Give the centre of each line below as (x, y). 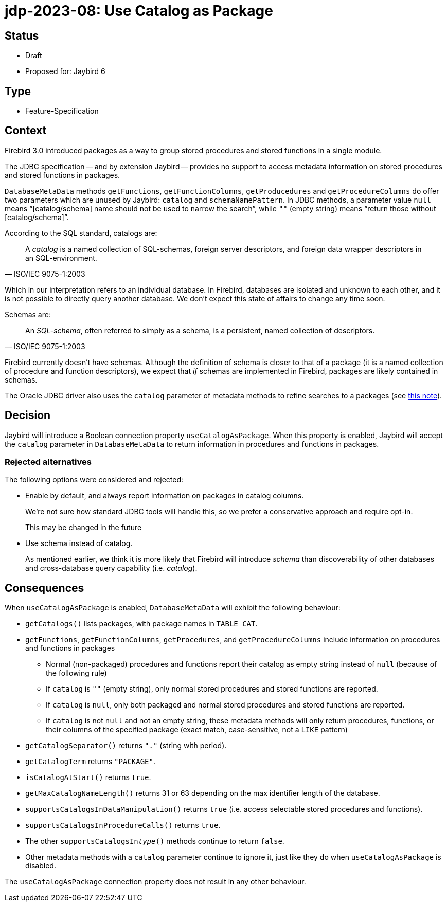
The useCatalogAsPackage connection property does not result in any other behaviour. (155, 882)
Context (26, 131)
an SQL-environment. (61, 258)
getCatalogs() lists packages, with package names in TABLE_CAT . (141, 624)
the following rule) (76, 673)
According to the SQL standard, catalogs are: (81, 233)
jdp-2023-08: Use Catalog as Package (139, 11)
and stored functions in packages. (62, 175)
